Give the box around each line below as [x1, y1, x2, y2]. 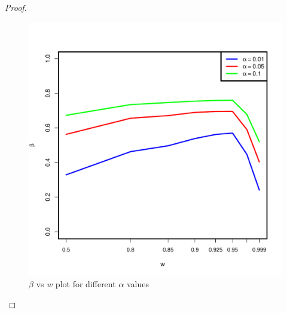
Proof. [5, 1, 27, 13]
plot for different [55, 278, 116, 290]
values [126, 278, 149, 290]
